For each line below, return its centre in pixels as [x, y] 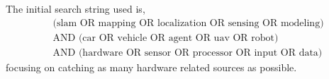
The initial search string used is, [76, 8]
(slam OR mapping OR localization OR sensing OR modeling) [188, 23]
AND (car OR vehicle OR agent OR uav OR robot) [166, 38]
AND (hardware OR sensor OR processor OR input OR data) [188, 53]
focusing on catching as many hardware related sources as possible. [151, 67]
